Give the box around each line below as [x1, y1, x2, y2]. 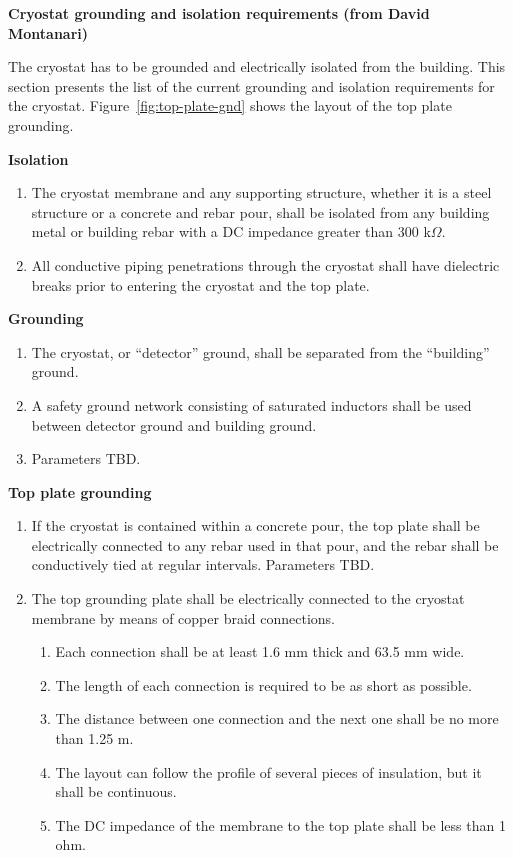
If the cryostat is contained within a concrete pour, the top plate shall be [31, 515, 480, 536]
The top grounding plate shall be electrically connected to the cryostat [31, 588, 465, 609]
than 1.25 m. [55, 728, 134, 749]
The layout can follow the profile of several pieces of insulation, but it [55, 761, 482, 782]
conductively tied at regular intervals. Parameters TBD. [31, 554, 375, 575]
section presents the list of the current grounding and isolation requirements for [8, 75, 495, 96]
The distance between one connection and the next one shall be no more [55, 708, 499, 729]
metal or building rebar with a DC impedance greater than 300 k [31, 221, 431, 242]
